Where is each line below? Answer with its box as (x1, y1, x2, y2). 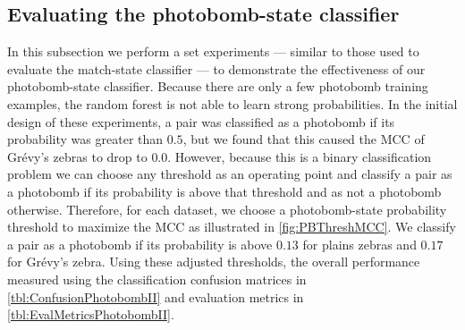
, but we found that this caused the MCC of (182, 130, 425, 148)
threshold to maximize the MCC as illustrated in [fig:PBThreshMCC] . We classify (7, 217, 456, 236)
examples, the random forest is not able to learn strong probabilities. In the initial (7, 94, 458, 113)
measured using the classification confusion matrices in (7, 269, 307, 288)
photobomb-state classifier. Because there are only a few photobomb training (7, 77, 428, 96)
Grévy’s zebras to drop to (7, 147, 148, 165)
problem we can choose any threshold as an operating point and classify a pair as (7, 165, 452, 183)
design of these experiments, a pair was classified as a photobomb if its (7, 112, 395, 131)
